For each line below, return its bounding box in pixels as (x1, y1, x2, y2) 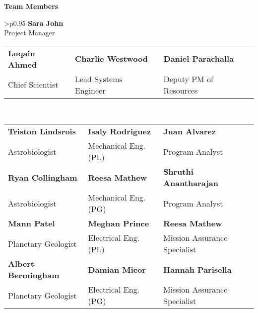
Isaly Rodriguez (88, 125, 151, 137)
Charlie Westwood (74, 53, 148, 65)
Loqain (8, 47, 35, 59)
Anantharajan (163, 177, 218, 189)
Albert (8, 258, 34, 270)
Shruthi (163, 166, 193, 178)
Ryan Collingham (8, 171, 77, 183)
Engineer (74, 84, 106, 96)
